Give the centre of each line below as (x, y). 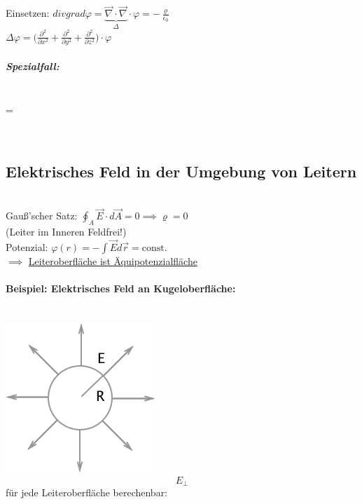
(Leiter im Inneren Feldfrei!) (66, 232)
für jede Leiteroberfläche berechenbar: (87, 492)
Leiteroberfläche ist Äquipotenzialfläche (113, 261)
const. (154, 248)
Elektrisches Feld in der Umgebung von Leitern (181, 171)
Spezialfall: (33, 66)
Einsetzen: (28, 13)
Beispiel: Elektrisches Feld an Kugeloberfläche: (121, 288)
